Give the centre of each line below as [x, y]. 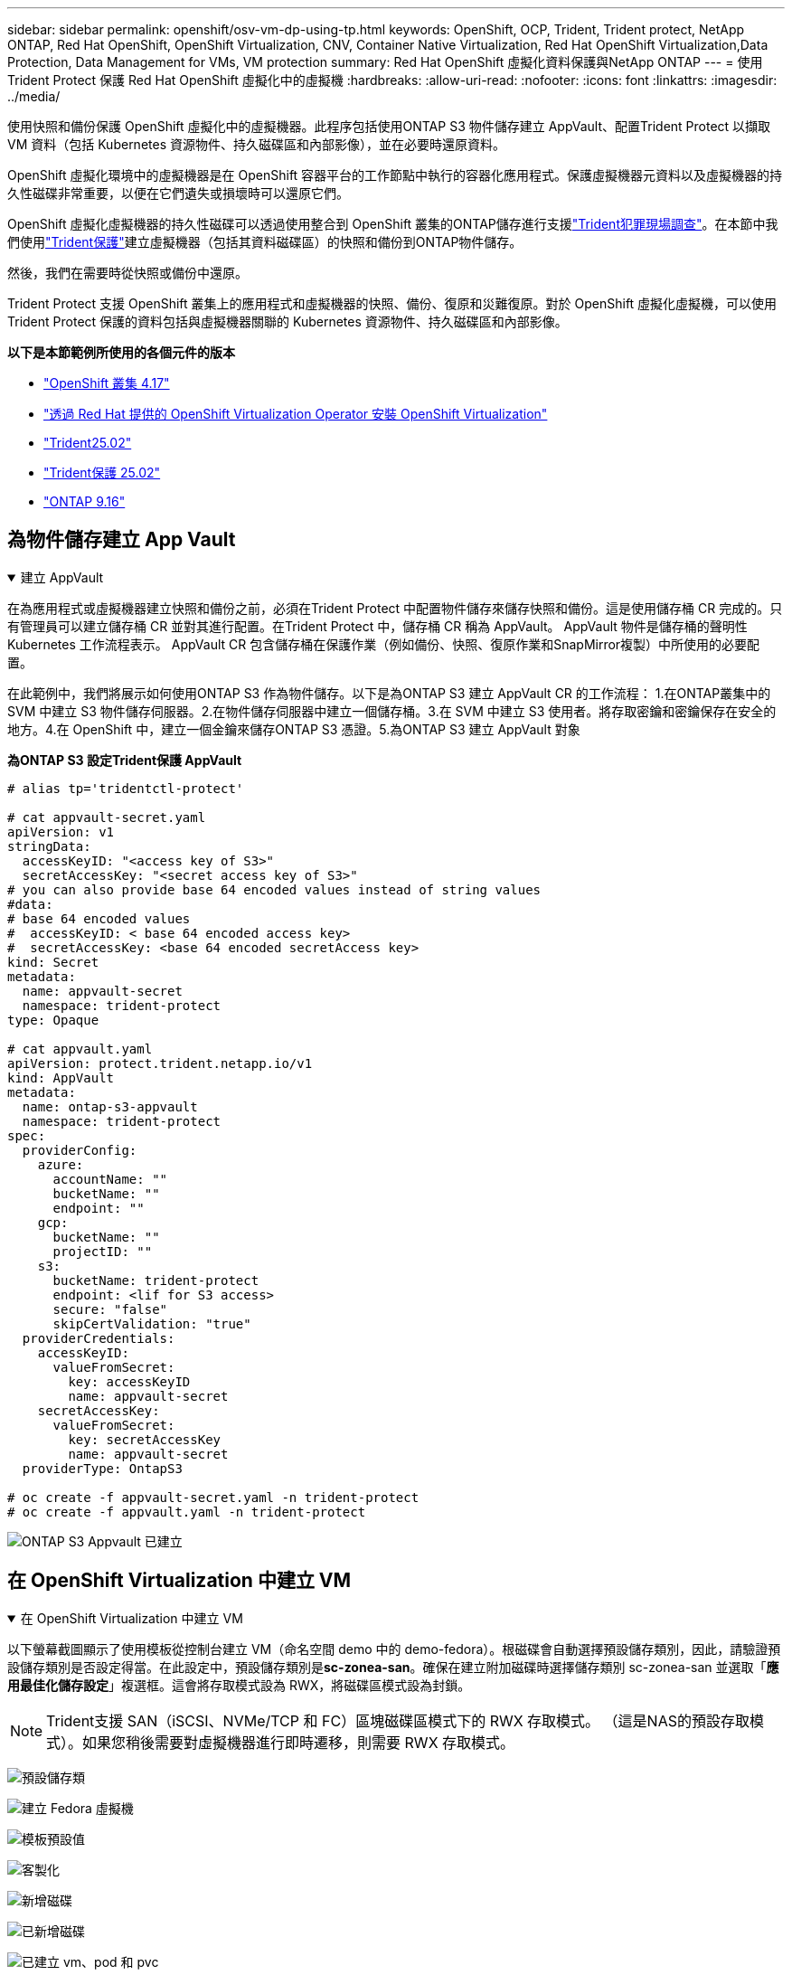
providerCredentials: [99, 1338]
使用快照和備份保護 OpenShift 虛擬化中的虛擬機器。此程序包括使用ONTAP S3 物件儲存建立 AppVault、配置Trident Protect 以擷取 [389, 126]
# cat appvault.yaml [80, 1049]
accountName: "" [110, 1179]
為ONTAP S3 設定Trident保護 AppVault [125, 760]
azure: [61, 1164]
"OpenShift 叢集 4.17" [107, 383]
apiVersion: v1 [61, 832]
